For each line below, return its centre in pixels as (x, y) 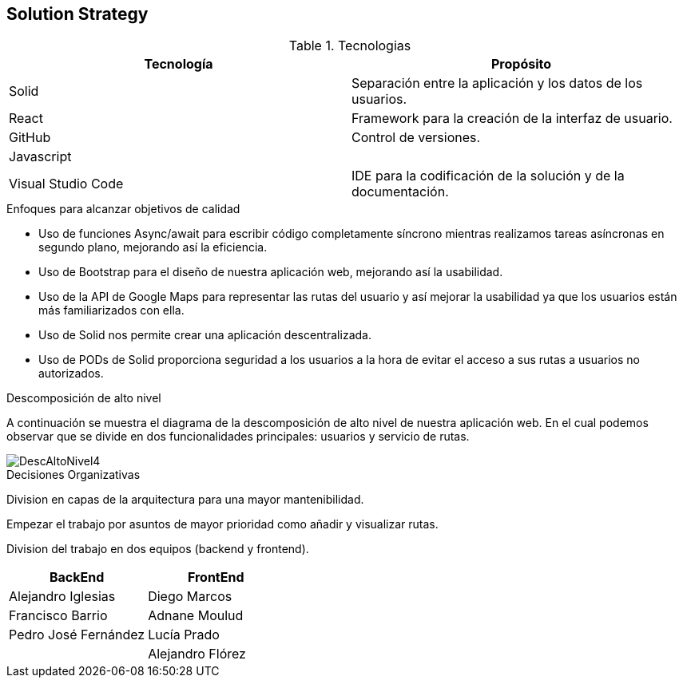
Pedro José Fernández (77, 635)
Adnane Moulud (196, 616)
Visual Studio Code (66, 184)
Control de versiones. (416, 138)
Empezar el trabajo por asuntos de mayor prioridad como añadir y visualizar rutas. (222, 524)
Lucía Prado (184, 635)
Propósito (521, 64)
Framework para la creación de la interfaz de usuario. (512, 119)
